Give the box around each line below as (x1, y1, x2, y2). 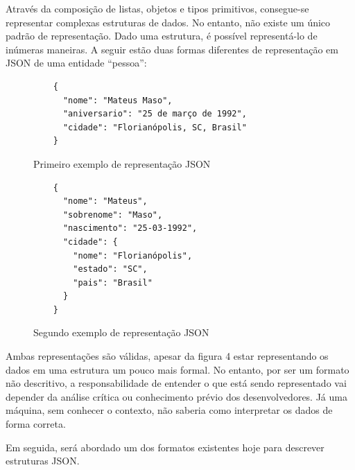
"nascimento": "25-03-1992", (62, 223, 198, 234)
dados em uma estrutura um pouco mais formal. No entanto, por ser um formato (6, 362, 349, 376)
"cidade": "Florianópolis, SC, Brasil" (62, 122, 247, 132)
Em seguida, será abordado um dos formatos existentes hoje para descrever (6, 439, 324, 454)
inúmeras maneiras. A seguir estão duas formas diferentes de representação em (6, 42, 338, 56)
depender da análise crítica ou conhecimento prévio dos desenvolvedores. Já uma (6, 389, 347, 403)
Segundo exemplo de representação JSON (33, 325, 209, 340)
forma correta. (6, 417, 66, 431)
